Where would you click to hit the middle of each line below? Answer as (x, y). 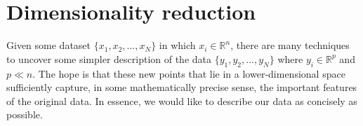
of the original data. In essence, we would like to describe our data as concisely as (182, 100)
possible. (25, 114)
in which (177, 45)
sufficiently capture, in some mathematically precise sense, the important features (182, 87)
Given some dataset (49, 45)
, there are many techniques (290, 45)
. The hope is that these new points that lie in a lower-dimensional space (189, 73)
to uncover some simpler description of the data (109, 58)
